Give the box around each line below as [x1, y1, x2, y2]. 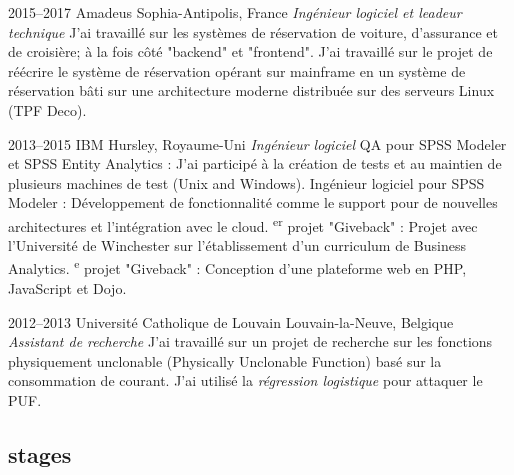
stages [8, 438, 72, 469]
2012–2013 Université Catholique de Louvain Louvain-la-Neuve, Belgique [8, 311, 454, 332]
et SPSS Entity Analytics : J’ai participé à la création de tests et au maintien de [8, 153, 502, 174]
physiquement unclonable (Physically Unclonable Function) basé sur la [8, 350, 442, 371]
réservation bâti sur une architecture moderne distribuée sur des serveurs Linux [8, 80, 495, 101]
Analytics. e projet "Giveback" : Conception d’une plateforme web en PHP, [8, 255, 467, 279]
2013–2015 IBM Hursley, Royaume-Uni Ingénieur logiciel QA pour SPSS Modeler [8, 133, 507, 154]
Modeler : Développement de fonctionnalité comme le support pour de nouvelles [8, 192, 498, 213]
